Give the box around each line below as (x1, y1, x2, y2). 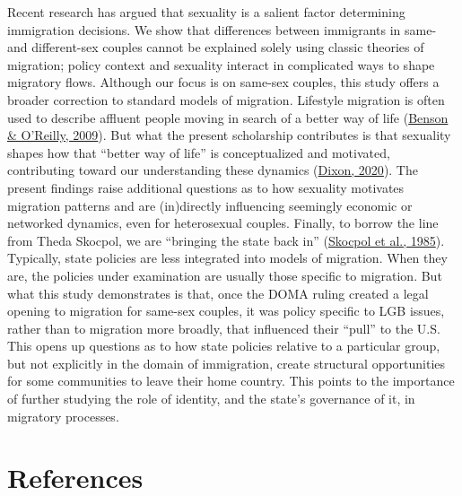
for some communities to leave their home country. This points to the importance (7, 371, 455, 390)
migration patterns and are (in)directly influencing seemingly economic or (7, 196, 413, 214)
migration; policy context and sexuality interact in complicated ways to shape (7, 55, 435, 74)
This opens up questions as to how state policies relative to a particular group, (7, 336, 440, 355)
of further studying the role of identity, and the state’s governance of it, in (7, 389, 415, 408)
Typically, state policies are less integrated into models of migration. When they (7, 248, 448, 267)
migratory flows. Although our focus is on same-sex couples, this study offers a (7, 73, 440, 91)
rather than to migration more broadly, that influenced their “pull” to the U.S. (7, 318, 440, 337)
